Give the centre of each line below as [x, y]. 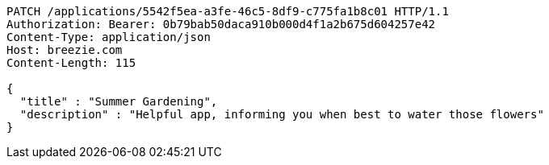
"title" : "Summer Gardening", [119, 101]
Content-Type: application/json [109, 37]
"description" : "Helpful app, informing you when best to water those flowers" [282, 114]
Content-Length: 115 [71, 63]
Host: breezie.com [65, 50]
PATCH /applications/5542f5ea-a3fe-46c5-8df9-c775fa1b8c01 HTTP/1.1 [228, 11]
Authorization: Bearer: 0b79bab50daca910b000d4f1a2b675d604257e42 [221, 24]
